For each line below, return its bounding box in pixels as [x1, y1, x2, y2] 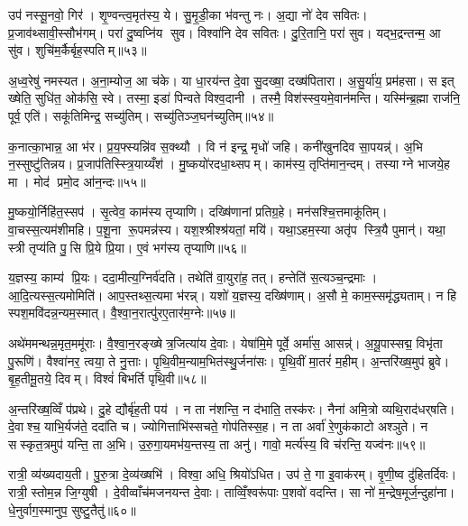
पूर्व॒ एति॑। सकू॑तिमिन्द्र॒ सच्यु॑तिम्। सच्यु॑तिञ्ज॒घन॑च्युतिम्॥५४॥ [8, 106, 274, 125]
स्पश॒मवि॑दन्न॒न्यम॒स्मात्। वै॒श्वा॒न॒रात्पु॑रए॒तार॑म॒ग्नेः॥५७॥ [8, 303, 235, 322]
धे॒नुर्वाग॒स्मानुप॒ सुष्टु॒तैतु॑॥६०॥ [8, 500, 136, 519]
